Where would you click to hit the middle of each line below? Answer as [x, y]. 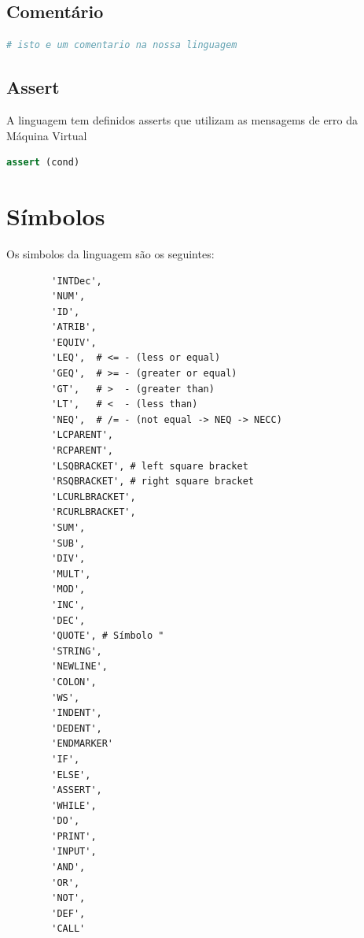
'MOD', [68, 589]
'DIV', [68, 559]
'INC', [68, 604]
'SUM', [68, 528]
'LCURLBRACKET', [94, 497]
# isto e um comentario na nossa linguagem [122, 45]
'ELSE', [71, 775]
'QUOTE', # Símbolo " [108, 636]
